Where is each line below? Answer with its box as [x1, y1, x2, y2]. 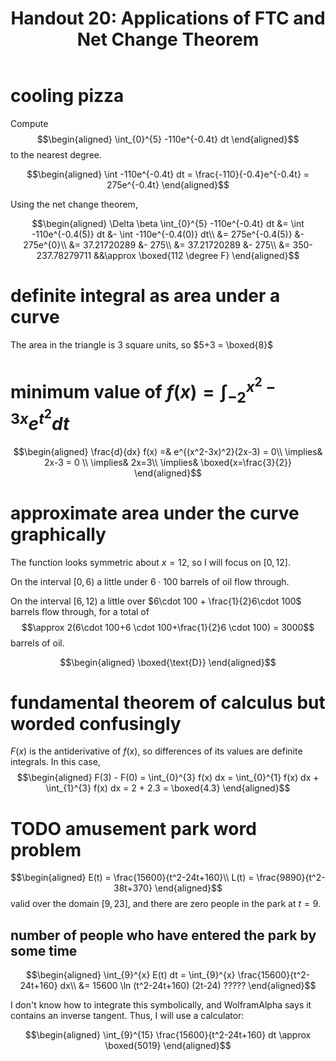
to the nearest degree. [10, 148, 102, 161]
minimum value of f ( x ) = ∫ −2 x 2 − [10, 374, 277, 407]
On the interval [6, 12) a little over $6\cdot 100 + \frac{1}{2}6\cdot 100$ [10, 595, 302, 607]
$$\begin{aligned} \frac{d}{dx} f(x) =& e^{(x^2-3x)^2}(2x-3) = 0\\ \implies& [13, 445, 323, 457]
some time [10, 942, 78, 959]
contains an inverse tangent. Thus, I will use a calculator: [10, 1010, 245, 1022]
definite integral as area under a [10, 285, 281, 307]
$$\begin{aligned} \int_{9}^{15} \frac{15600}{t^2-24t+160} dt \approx [24, 1029, 312, 1041]
